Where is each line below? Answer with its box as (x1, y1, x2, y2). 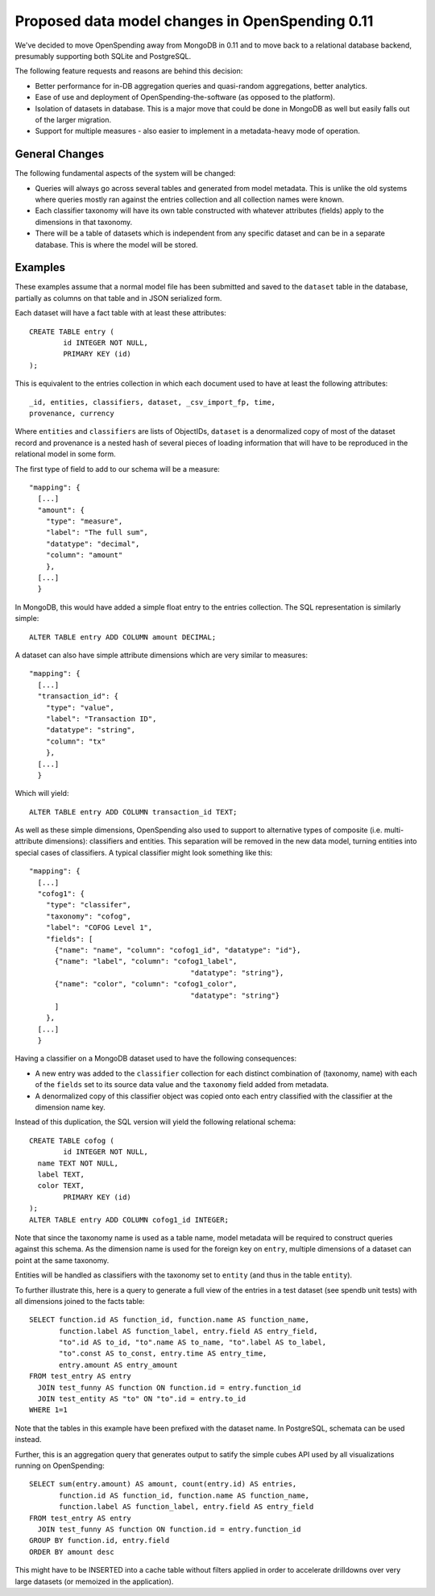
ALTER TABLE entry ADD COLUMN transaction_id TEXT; (29, 807, 238, 816)
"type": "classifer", (45, 900, 132, 910)
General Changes (14, 148, 105, 161)
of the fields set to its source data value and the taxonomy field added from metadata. (35, 1080, 329, 1090)
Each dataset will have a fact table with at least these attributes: (14, 308, 227, 318)
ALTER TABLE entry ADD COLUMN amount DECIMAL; (29, 632, 217, 641)
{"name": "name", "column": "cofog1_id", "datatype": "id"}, (54, 945, 301, 955)
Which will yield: (14, 789, 69, 798)
